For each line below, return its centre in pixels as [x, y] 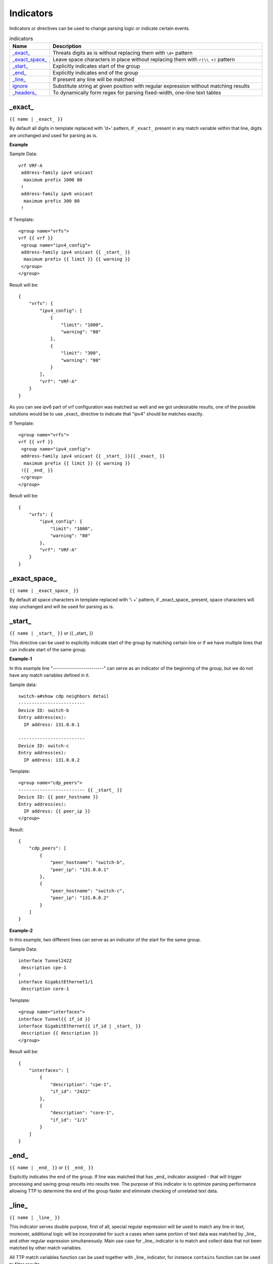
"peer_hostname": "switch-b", [88, 863]
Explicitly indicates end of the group [96, 73]
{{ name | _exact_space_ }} [44, 591]
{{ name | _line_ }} [35, 1217]
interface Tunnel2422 [45, 960]
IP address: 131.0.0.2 [52, 760]
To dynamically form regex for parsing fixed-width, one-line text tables [137, 93]
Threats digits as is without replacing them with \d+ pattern [123, 53]
